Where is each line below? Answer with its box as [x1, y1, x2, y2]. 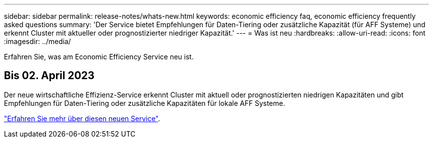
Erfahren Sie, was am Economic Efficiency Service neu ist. [4, 52, 194, 61]
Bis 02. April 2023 [4, 69, 95, 82]
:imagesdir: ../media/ [4, 37, 71, 46]
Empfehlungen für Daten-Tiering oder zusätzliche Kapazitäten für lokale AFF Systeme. [4, 98, 285, 107]
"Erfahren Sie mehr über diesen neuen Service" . [4, 114, 160, 123]
